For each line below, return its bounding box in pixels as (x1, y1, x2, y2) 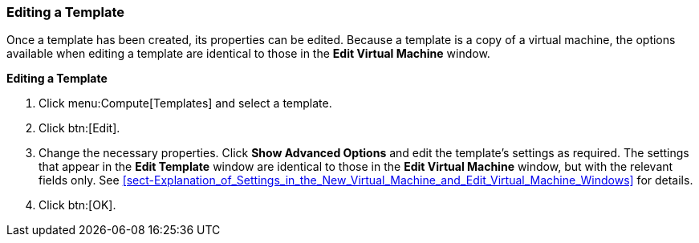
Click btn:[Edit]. (39, 121, 120, 136)
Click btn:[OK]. (39, 198, 116, 213)
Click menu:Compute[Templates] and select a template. (39, 96, 332, 111)
